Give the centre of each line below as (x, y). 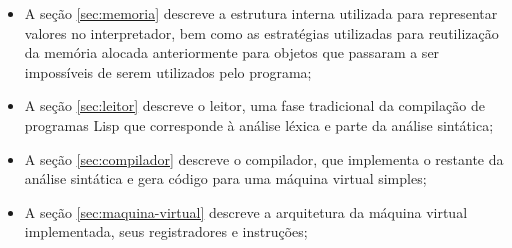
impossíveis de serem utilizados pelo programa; (168, 71)
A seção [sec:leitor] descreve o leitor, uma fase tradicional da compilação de (254, 105)
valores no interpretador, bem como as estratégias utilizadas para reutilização (261, 32)
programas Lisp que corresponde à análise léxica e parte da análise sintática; (259, 124)
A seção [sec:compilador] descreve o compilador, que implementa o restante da (264, 158)
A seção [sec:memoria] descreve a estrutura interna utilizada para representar (261, 13)
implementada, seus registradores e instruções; (166, 231)
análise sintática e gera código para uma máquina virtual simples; (225, 178)
